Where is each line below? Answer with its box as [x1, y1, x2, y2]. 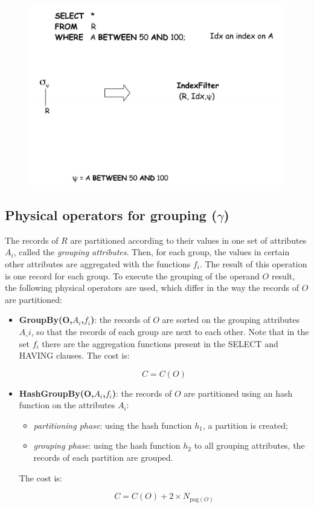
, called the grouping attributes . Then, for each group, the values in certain [13, 246, 290, 258]
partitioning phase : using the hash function [33, 418, 192, 431]
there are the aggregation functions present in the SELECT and [42, 337, 278, 350]
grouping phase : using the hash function [33, 439, 181, 452]
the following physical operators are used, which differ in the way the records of [5, 281, 300, 294]
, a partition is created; [202, 418, 288, 431]
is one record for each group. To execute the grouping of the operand [5, 269, 260, 282]
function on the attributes [19, 399, 115, 411]
